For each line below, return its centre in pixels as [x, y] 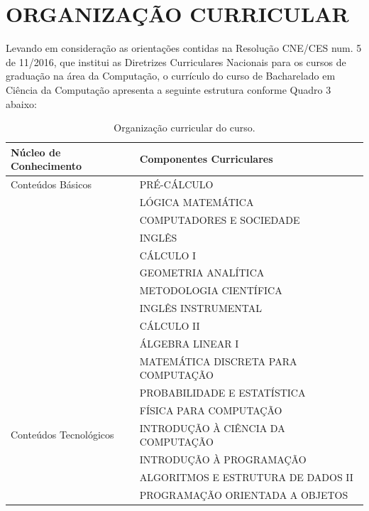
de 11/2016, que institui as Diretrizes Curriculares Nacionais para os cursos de [176, 61]
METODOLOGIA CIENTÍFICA [211, 290]
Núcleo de [36, 152]
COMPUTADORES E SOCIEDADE [220, 219]
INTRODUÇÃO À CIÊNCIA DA [212, 427]
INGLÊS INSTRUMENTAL [200, 308]
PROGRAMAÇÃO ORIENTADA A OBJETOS [244, 494]
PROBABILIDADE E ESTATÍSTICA [222, 392]
